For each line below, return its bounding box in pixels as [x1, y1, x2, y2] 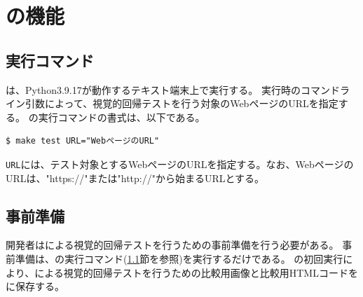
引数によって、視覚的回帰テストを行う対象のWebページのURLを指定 [25, 96, 338, 111]
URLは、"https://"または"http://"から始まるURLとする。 [6, 170, 265, 185]
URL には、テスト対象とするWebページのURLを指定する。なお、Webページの [6, 156, 354, 171]
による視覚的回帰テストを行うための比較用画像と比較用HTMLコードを [34, 265, 358, 279]
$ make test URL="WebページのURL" [6, 136, 160, 146]
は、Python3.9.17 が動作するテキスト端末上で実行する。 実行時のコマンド [6, 82, 340, 97]
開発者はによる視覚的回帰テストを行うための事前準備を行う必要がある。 [6, 237, 339, 252]
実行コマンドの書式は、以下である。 [38, 109, 205, 124]
